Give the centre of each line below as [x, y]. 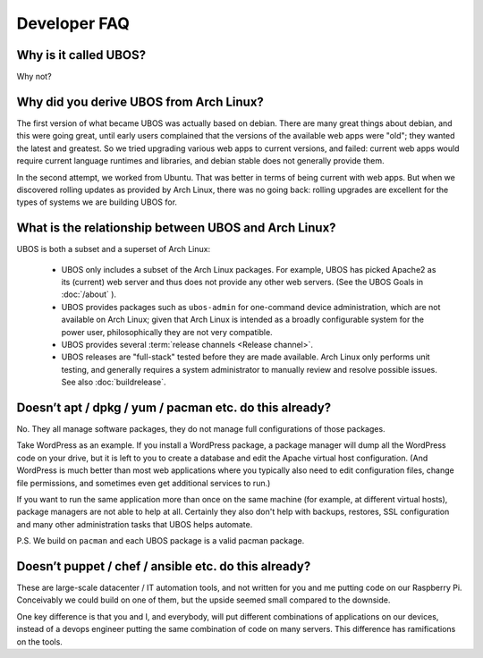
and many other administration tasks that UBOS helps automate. [135, 524]
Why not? [34, 77]
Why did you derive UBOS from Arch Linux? [140, 101]
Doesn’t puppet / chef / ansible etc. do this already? [164, 566]
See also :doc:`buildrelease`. [114, 382]
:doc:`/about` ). [89, 294]
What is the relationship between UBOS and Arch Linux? [176, 228]
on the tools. [39, 641]
